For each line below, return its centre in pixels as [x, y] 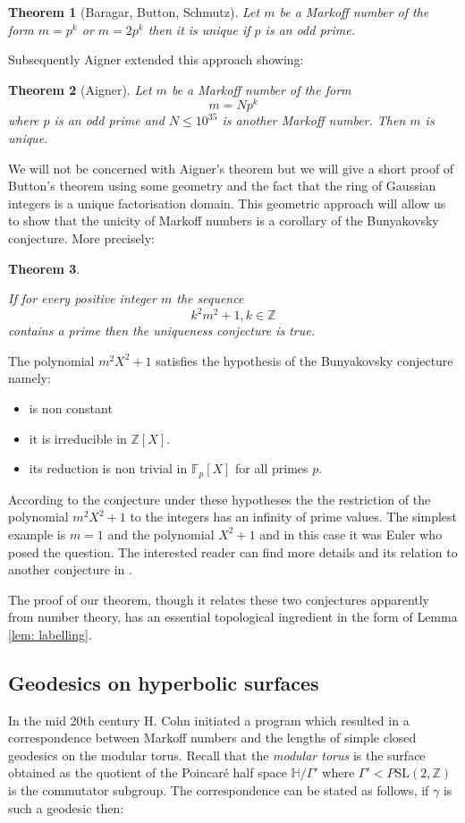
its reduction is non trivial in [108, 468]
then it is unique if [199, 29]
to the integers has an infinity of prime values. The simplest [294, 517]
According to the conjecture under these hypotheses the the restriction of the [220, 499]
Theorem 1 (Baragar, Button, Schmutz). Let [134, 12]
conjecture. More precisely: [81, 238]
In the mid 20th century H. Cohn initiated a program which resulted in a [209, 720]
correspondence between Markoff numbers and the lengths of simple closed [212, 738]
